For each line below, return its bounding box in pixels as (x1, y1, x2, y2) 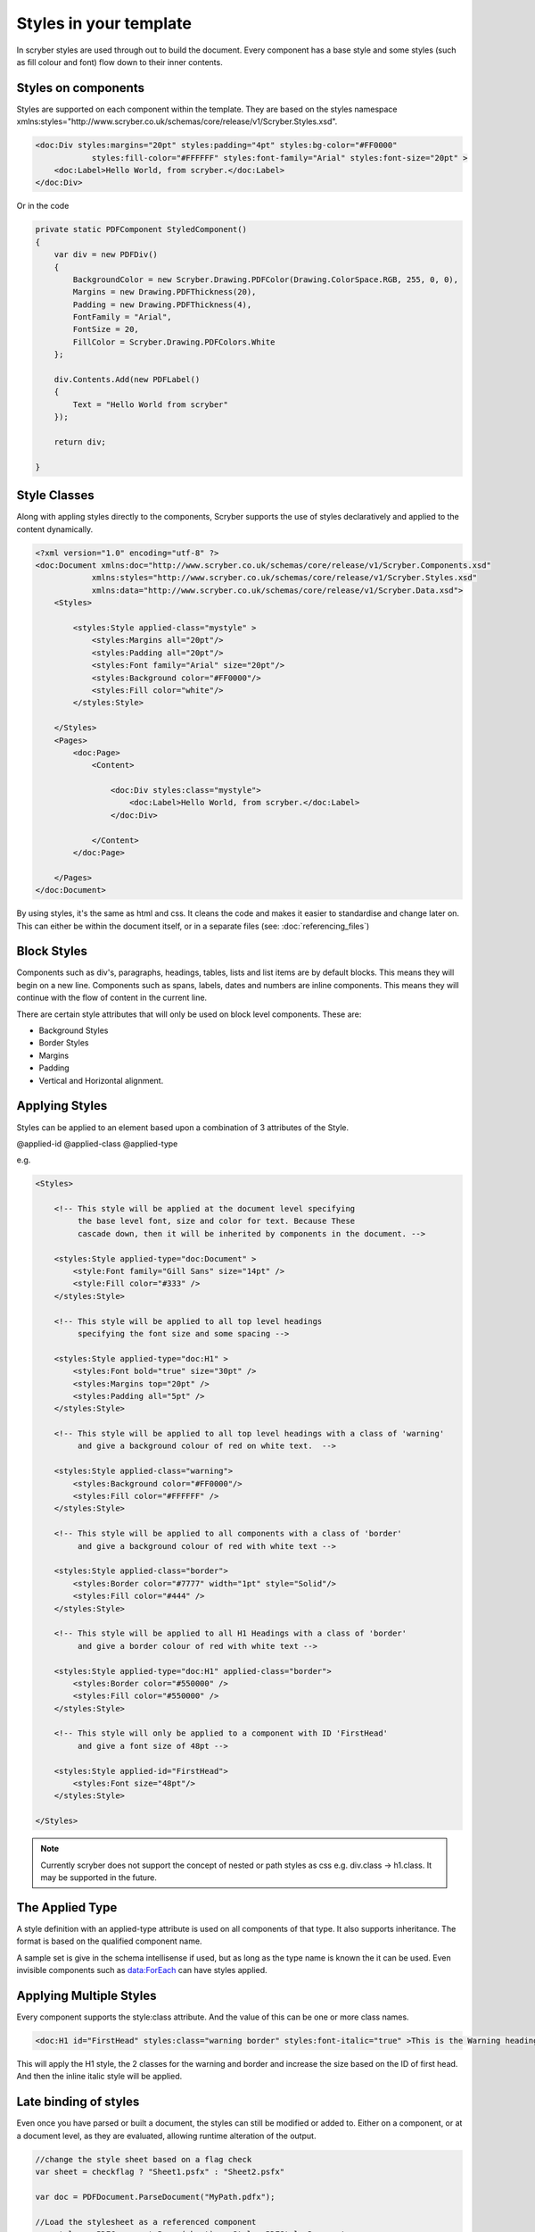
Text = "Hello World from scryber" (72, 399, 229, 410)
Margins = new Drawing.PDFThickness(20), (72, 287, 257, 297)
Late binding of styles (16, 2095, 140, 2110)
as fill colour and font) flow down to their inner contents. (16, 56, 223, 67)
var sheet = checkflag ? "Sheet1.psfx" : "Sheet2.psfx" (35, 2166, 285, 2177)
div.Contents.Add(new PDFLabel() (53, 375, 201, 385)
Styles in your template (16, 13, 192, 33)
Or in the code (16, 201, 70, 212)
